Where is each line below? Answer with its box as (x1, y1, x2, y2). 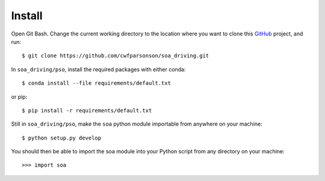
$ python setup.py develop (22, 134, 102, 141)
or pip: (11, 93, 28, 100)
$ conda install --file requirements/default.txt (22, 80, 172, 87)
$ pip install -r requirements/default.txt (22, 107, 152, 114)
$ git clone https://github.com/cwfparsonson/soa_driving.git (22, 52, 209, 60)
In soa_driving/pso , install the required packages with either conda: (11, 66, 186, 73)
